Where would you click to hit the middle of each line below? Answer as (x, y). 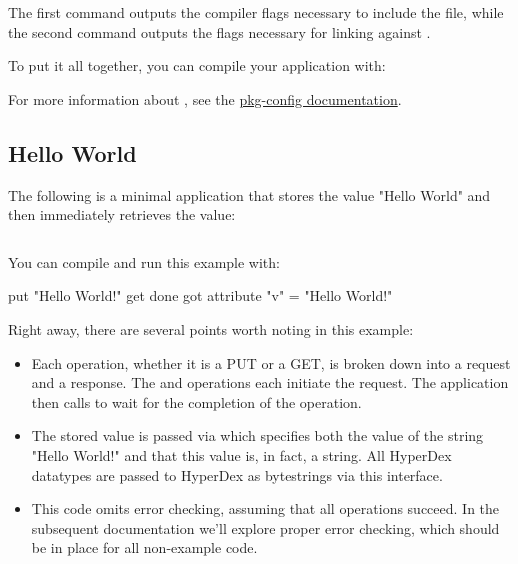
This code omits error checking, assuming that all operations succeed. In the (265, 508)
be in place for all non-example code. (144, 547)
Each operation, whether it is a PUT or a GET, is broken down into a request (271, 362)
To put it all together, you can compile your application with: (197, 65)
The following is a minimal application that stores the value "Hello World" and (249, 194)
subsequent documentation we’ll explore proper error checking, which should (265, 527)
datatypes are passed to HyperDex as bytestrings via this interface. (237, 474)
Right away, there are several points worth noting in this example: (211, 328)
